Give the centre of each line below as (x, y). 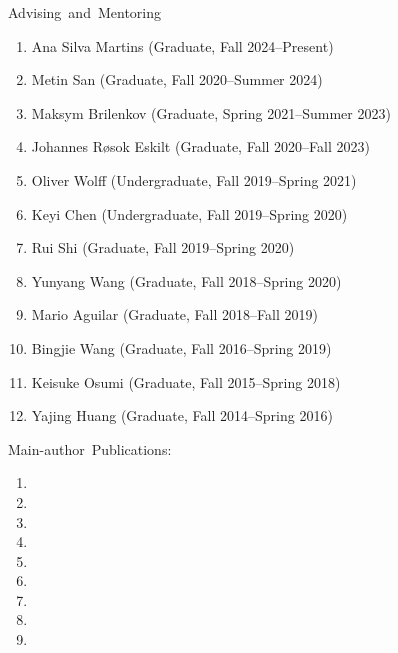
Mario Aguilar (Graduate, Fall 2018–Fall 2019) (174, 314)
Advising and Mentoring (84, 12)
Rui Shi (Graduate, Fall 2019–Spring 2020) (163, 247)
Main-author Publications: (90, 448)
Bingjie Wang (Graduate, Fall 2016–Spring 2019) (181, 347)
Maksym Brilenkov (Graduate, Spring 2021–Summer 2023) (211, 112)
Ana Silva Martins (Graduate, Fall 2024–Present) (182, 45)
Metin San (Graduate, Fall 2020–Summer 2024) (177, 79)
